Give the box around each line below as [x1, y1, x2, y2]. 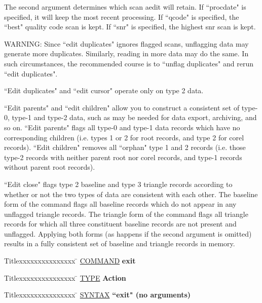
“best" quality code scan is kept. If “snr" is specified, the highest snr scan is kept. [4, 21, 256, 32]
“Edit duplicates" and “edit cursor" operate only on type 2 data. [4, 85, 204, 96]
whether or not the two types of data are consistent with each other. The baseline [4, 188, 258, 199]
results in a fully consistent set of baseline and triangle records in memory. [4, 238, 235, 249]
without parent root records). [4, 162, 95, 172]
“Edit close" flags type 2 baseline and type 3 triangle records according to [4, 178, 233, 189]
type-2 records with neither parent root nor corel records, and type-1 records [4, 151, 242, 162]
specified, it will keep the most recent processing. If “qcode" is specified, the [4, 11, 239, 22]
